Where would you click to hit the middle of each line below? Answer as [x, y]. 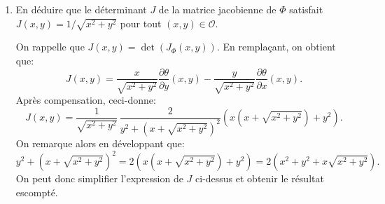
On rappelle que [50, 47]
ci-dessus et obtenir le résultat [260, 178]
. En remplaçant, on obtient [276, 47]
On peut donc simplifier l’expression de [99, 178]
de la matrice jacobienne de [217, 9]
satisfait [306, 9]
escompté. [37, 192]
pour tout [141, 23]
